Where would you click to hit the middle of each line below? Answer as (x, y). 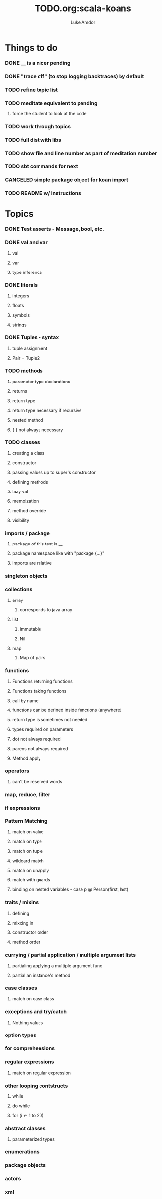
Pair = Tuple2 (26, 358)
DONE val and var (26, 242)
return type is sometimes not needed (50, 719)
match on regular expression (41, 1073)
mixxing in (23, 923)
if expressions (23, 808)
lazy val (20, 491)
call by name (25, 700)
